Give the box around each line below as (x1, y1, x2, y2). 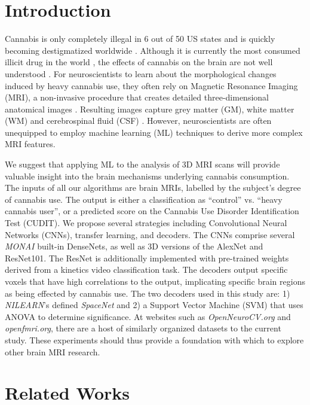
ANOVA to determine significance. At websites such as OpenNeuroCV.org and (5, 310, 291, 322)
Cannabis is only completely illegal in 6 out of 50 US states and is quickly (5, 32, 275, 45)
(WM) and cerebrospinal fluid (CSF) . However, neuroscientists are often (5, 114, 272, 127)
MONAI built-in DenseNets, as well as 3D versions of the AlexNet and (5, 240, 263, 252)
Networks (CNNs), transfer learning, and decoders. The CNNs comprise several (5, 228, 295, 240)
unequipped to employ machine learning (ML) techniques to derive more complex (5, 126, 303, 138)
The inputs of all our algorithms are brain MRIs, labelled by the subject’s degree (5, 181, 301, 194)
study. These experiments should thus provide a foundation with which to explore (5, 333, 304, 346)
